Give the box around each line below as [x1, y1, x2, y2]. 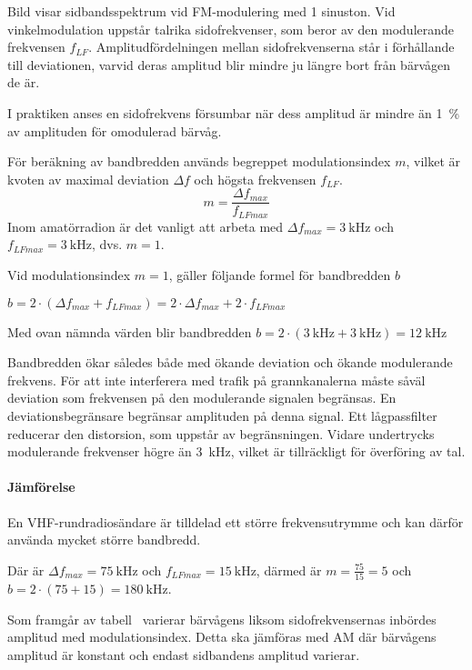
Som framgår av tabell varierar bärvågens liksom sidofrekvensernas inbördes [7, 609, 437, 628]
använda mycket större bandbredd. [7, 530, 201, 549]
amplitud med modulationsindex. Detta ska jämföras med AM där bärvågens [7, 627, 437, 646]
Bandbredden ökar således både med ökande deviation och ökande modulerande [7, 353, 453, 372]
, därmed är [256, 560, 322, 579]
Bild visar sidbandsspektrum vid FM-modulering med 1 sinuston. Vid [7, 2, 396, 20]
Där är [7, 560, 45, 579]
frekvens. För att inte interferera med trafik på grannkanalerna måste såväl [7, 370, 426, 389]
